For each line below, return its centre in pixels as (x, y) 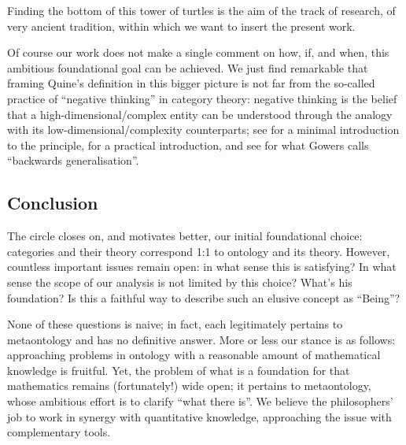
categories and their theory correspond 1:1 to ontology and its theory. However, (199, 251)
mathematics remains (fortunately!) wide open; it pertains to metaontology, (189, 386)
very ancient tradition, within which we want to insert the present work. (181, 26)
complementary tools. (59, 432)
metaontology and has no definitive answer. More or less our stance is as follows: (201, 339)
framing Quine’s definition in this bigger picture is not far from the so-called (191, 83)
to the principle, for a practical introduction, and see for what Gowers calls (188, 145)
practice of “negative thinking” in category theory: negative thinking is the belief (202, 98)
